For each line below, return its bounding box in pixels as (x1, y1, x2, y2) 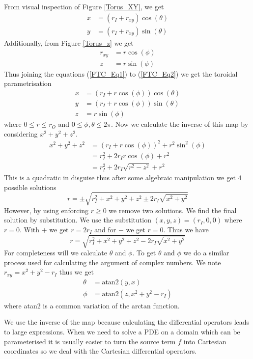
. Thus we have (163, 224, 209, 234)
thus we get (59, 267, 94, 277)
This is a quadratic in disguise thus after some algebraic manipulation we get (4, 172, 236, 183)
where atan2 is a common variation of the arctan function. (4, 300, 180, 310)
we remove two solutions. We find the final (109, 205, 237, 215)
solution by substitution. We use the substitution (4, 215, 151, 225)
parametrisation (4, 78, 52, 88)
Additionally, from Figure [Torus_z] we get (4, 37, 134, 48)
